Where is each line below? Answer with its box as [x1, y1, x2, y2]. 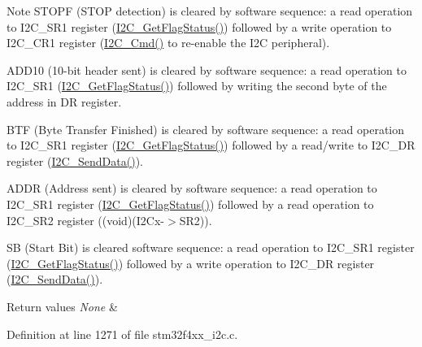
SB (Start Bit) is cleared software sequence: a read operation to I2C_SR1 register [7, 239, 415, 256]
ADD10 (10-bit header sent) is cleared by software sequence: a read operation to [7, 61, 407, 78]
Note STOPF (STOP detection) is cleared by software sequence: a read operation [7, 2, 413, 19]
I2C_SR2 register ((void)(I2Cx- [7, 211, 165, 228]
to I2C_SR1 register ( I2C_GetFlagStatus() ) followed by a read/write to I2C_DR [7, 137, 415, 154]
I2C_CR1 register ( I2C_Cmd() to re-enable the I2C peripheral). [7, 34, 330, 51]
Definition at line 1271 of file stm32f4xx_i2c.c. [7, 325, 238, 342]
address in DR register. [7, 93, 122, 110]
